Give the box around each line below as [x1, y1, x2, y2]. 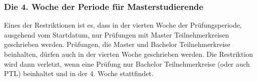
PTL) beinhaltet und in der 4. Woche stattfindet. [4, 68, 154, 79]
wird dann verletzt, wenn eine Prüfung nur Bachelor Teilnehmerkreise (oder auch [4, 58, 250, 69]
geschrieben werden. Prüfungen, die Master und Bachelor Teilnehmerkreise [4, 39, 231, 49]
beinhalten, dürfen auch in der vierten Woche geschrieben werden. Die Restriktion [4, 49, 253, 59]
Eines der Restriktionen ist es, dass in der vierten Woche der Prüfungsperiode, [4, 20, 242, 30]
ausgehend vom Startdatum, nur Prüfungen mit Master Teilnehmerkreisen [4, 29, 229, 40]
